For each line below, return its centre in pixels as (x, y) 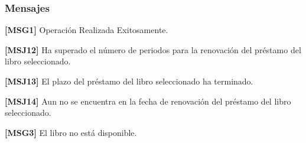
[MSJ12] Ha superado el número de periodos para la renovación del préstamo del (153, 49)
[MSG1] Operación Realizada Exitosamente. (87, 30)
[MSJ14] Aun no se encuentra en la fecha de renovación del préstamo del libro (148, 101)
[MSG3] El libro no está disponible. (71, 132)
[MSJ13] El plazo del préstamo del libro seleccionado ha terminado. (129, 81)
